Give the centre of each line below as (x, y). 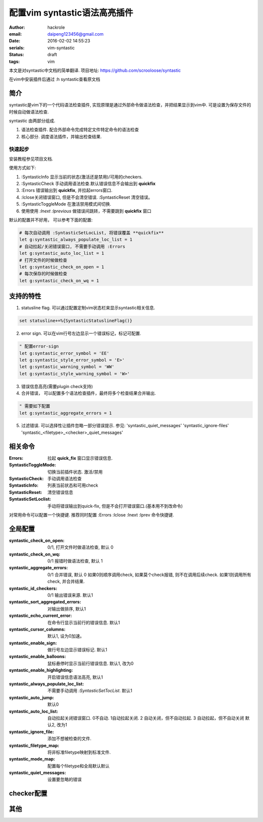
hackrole (56, 27)
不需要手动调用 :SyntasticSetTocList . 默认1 (90, 691)
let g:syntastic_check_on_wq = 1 (59, 280)
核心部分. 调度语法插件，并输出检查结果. (62, 136)
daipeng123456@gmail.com (76, 34)
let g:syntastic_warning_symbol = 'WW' (67, 367)
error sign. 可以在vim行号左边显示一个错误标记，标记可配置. (81, 333)
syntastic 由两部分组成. (32, 121)
